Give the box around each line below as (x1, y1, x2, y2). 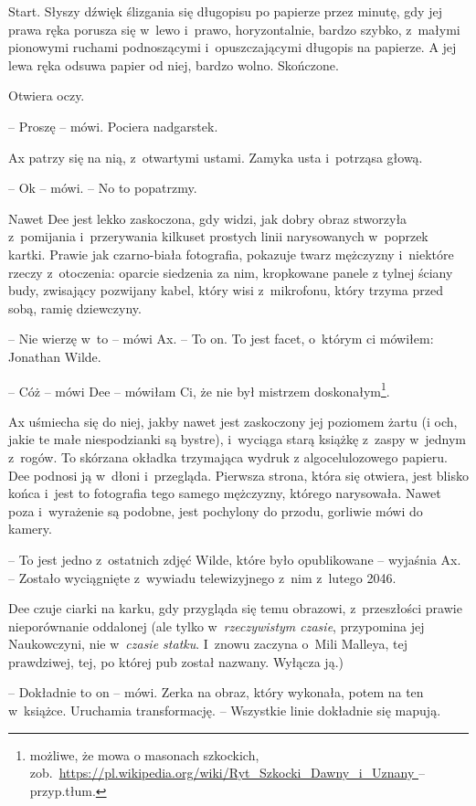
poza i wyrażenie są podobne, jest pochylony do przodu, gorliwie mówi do (8, 501, 423, 520)
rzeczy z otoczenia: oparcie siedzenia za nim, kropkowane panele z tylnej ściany (8, 262, 453, 281)
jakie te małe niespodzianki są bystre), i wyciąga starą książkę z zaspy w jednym (8, 430, 467, 449)
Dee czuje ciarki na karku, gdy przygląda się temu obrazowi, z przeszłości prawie (8, 599, 462, 618)
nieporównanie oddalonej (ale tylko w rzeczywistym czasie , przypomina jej (8, 616, 425, 635)
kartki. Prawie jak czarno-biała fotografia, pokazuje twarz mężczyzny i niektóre (8, 244, 454, 263)
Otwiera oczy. (8, 86, 85, 105)
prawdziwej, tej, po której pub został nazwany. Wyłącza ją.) (8, 652, 344, 671)
